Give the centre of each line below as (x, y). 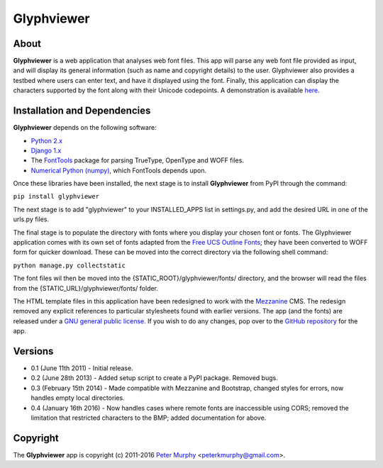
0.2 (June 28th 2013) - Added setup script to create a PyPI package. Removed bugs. (154, 378)
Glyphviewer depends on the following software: (85, 128)
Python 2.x (47, 140)
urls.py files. (31, 219)
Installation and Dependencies (82, 111)
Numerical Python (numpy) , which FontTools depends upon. (119, 170)
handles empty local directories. (78, 398)
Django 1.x (46, 150)
